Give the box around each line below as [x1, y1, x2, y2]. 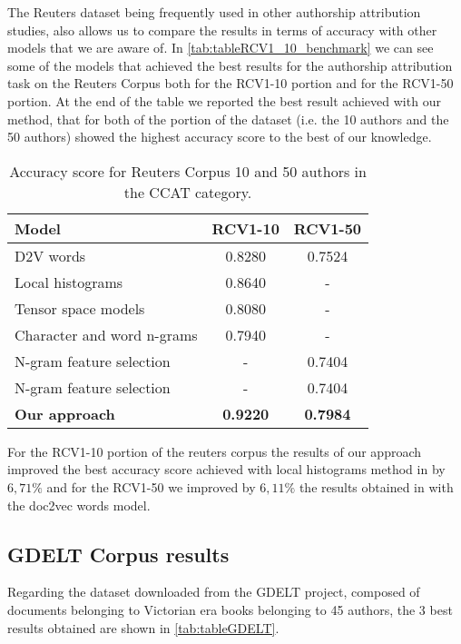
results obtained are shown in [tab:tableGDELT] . [7, 618, 280, 637]
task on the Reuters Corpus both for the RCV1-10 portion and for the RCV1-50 [7, 74, 454, 93]
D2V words [15, 244, 86, 266]
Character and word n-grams [15, 323, 198, 345]
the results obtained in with [299, 477, 454, 496]
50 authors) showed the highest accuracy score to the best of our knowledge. [7, 127, 432, 146]
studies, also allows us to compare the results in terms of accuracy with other [7, 20, 437, 39]
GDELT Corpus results [7, 540, 230, 568]
